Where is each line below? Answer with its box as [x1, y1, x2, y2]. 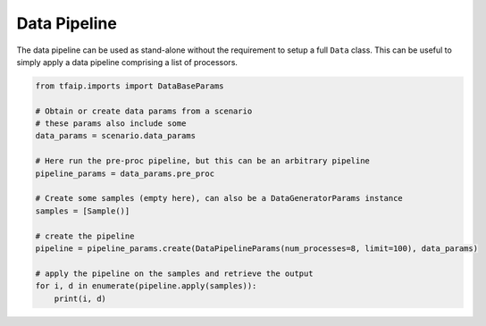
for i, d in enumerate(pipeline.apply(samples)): [35, 281, 257, 291]
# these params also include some [35, 119, 187, 129]
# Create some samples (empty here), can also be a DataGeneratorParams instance [35, 193, 404, 204]
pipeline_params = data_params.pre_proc [35, 168, 214, 179]
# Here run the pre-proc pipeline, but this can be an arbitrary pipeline [35, 156, 371, 166]
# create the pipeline [35, 230, 135, 241]
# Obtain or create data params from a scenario [35, 105, 253, 116]
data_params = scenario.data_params [35, 130, 197, 141]
